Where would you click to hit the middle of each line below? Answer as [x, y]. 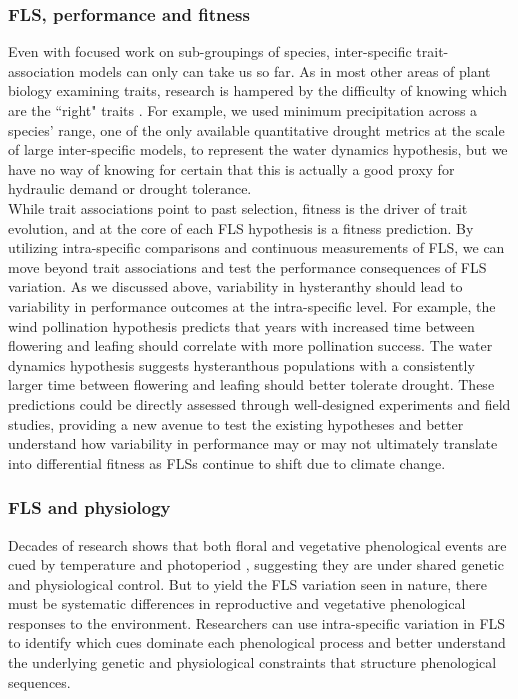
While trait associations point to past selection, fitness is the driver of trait [238, 207]
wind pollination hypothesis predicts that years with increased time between [241, 325]
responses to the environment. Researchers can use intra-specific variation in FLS [257, 622]
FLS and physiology [89, 507]
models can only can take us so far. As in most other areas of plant [285, 70]
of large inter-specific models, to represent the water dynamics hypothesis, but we [258, 149]
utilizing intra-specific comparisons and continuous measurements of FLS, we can [256, 247]
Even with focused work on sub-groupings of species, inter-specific [210, 51]
